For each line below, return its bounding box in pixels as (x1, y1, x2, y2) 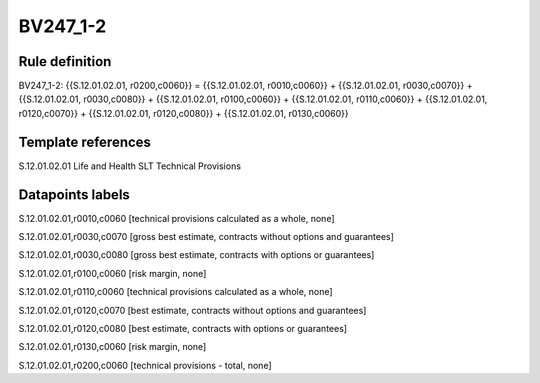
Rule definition (18, 53, 112, 70)
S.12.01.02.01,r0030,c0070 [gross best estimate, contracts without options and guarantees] (18, 231, 395, 243)
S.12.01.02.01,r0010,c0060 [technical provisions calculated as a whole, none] (18, 212, 335, 224)
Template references (18, 133, 152, 150)
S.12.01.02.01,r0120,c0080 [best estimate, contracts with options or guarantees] (18, 323, 348, 334)
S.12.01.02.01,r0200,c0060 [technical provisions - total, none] (18, 359, 272, 371)
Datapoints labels (18, 186, 130, 203)
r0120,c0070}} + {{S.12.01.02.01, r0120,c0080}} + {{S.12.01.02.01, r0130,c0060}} (18, 107, 349, 119)
